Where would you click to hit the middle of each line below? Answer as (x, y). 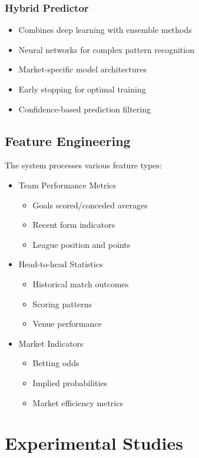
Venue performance (67, 323)
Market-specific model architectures (83, 69)
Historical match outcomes (81, 283)
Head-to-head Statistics (61, 264)
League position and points (82, 244)
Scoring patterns (62, 303)
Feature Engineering (68, 140)
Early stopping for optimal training (82, 89)
